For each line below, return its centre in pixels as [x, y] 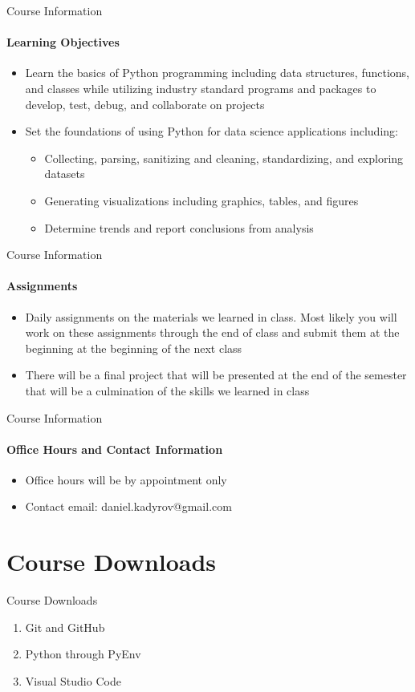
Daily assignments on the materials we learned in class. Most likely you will [211, 316]
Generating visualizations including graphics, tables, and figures [201, 200]
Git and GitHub [65, 627]
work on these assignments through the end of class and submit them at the [212, 332]
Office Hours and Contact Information [115, 449]
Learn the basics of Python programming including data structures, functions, [217, 73]
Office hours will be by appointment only [126, 479]
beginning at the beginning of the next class [134, 348]
